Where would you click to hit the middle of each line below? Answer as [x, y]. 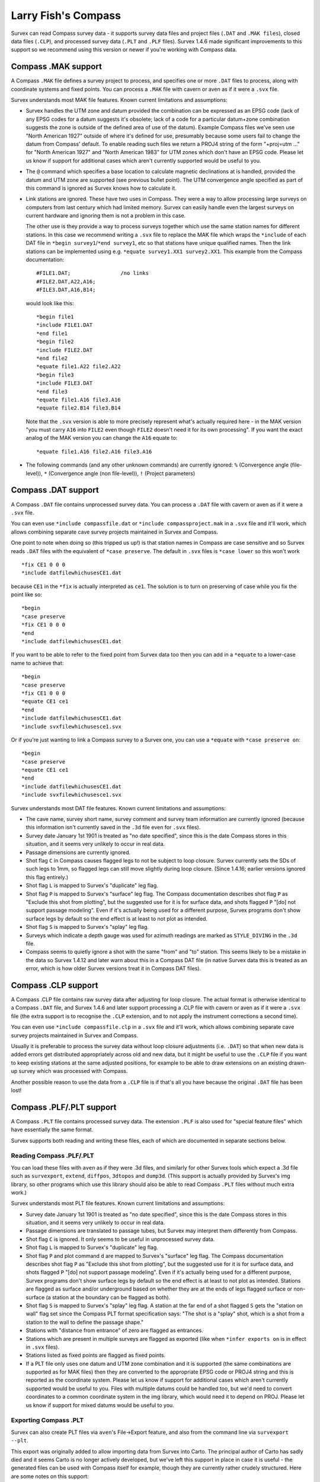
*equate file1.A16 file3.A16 [79, 400]
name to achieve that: [37, 663]
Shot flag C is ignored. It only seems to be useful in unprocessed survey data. [120, 1239]
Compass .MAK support [56, 67]
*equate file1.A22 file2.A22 [79, 367]
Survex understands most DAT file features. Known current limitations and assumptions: [119, 808]
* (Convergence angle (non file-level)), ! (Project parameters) [119, 473]
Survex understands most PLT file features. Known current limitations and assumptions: [118, 1203]
